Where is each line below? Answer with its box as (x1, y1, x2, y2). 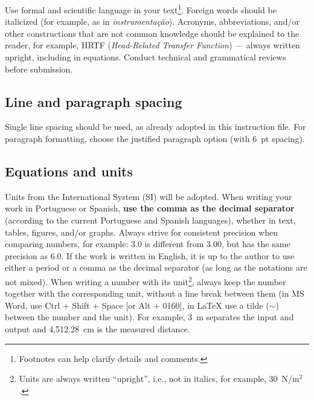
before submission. (5, 62, 73, 75)
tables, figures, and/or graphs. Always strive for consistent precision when (5, 225, 278, 238)
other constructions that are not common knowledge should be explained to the (5, 27, 300, 39)
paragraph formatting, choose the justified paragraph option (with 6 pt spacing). (5, 132, 305, 145)
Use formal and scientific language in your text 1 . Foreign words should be (5, 2, 277, 16)
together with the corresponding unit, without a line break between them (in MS (5, 287, 304, 300)
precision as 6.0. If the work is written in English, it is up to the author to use (5, 249, 295, 262)
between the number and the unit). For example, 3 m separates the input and (5, 311, 294, 323)
